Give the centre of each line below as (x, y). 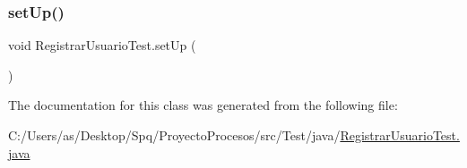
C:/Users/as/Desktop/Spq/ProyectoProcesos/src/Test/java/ (174, 135)
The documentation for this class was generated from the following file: (203, 105)
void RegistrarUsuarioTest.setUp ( (102, 45)
